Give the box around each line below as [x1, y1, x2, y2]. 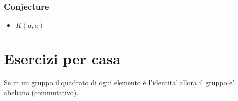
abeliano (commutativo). [4, 87, 79, 97]
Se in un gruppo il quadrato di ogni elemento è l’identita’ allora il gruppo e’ [4, 77, 235, 88]
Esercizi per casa [4, 49, 120, 69]
